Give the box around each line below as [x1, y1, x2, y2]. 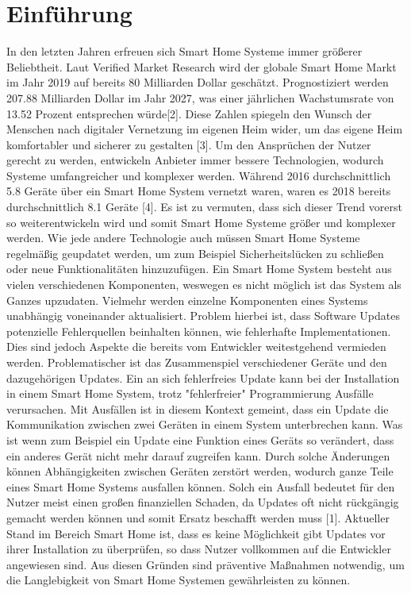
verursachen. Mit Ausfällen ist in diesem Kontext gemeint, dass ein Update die [6, 400, 389, 417]
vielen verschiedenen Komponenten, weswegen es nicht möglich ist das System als [6, 276, 401, 293]
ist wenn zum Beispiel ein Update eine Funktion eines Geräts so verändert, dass [6, 431, 394, 448]
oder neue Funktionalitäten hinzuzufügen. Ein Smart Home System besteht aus [6, 260, 392, 277]
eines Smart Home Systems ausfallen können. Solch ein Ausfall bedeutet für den [6, 478, 395, 495]
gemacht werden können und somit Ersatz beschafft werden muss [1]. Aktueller [6, 509, 390, 526]
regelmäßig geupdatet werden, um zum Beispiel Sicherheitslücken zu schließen [6, 245, 384, 261]
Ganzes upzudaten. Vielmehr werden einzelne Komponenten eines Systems [6, 291, 368, 308]
